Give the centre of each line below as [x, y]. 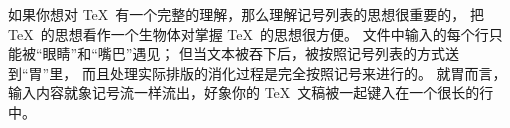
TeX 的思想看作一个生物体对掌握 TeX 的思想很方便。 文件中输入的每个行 [248, 33]
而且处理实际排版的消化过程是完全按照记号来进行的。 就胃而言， [294, 72]
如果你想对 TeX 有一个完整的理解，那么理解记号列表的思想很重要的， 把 [246, 14]
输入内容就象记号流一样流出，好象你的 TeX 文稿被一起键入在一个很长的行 [251, 92]
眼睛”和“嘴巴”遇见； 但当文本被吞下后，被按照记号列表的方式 [244, 53]
